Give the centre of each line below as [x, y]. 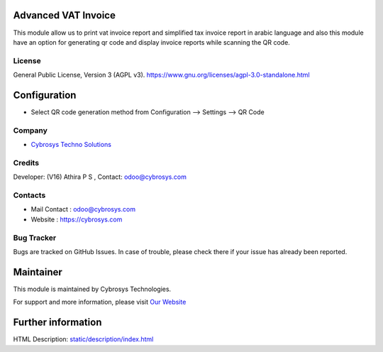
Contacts [29, 195]
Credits [26, 163]
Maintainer [38, 272]
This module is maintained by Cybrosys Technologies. [92, 289]
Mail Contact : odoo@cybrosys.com [83, 209]
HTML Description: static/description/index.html [83, 339]
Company [30, 130]
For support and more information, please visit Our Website [100, 302]
